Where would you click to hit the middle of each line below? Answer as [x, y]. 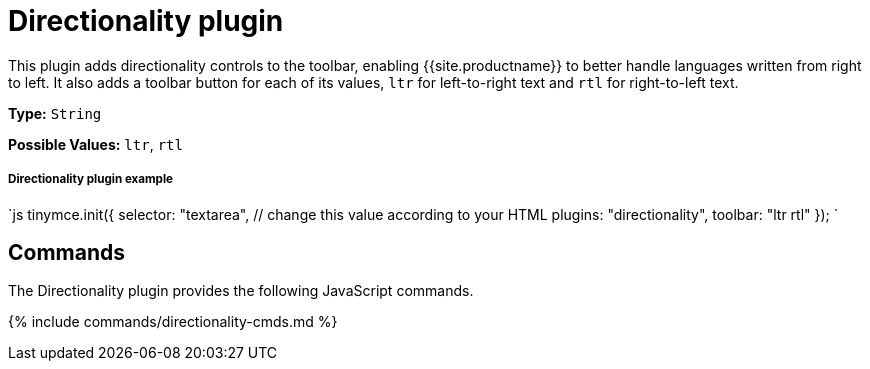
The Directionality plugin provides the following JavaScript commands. [241, 291]
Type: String [55, 113]
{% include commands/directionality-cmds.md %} [173, 322]
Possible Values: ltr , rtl [95, 144]
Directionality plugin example [91, 179]
